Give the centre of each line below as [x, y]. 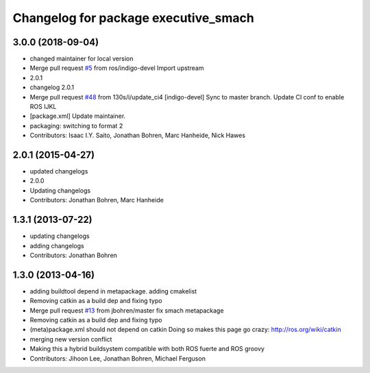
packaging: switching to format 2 [76, 125]
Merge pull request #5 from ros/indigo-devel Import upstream [117, 68]
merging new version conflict [71, 339]
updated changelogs [59, 171]
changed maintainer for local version [82, 59]
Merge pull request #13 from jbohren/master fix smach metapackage [127, 310]
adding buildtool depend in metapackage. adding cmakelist [113, 291]
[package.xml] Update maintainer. [78, 116]
